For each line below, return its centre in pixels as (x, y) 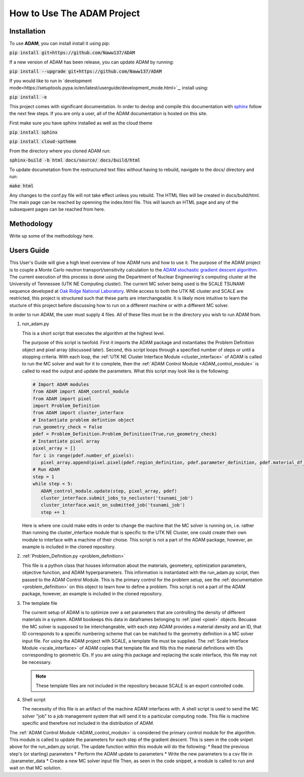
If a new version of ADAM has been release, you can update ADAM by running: (92, 62)
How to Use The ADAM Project (75, 13)
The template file (40, 603)
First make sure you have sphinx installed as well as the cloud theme (81, 123)
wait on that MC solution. (35, 768)
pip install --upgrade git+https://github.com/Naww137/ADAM (86, 72)
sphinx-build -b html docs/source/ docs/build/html (75, 160)
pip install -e (28, 97)
